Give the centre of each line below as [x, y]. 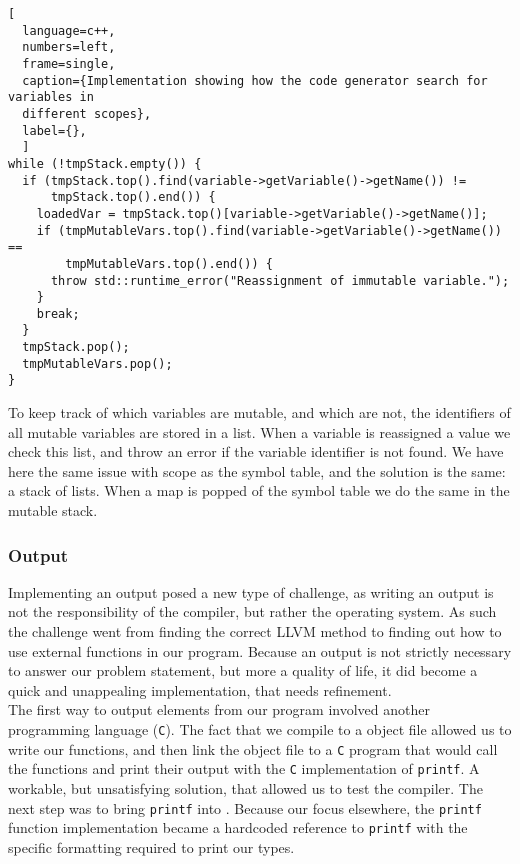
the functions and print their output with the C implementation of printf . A [244, 768]
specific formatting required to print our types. [151, 846]
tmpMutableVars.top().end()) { [169, 263]
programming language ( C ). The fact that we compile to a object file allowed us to [260, 729]
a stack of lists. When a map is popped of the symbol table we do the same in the [259, 490]
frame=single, [69, 63]
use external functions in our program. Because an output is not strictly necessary [260, 650]
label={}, [54, 130]
